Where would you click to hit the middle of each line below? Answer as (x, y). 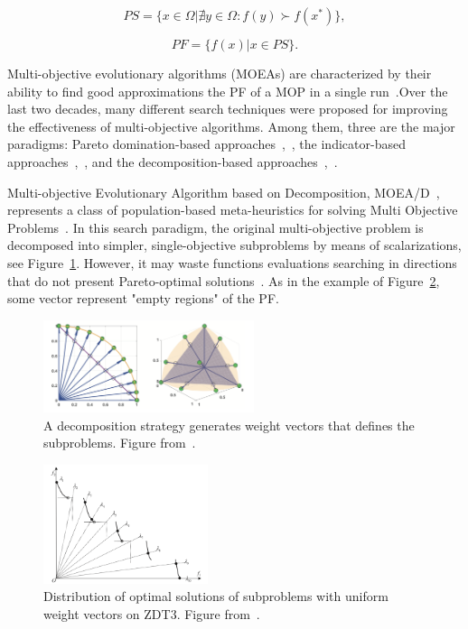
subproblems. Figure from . (120, 443)
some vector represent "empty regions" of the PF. (143, 298)
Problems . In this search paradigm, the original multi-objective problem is (215, 227)
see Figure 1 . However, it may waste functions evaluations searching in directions (232, 262)
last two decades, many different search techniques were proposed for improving (228, 109)
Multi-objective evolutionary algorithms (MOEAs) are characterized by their (220, 73)
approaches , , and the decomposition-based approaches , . (173, 161)
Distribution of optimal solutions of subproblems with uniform (216, 596)
